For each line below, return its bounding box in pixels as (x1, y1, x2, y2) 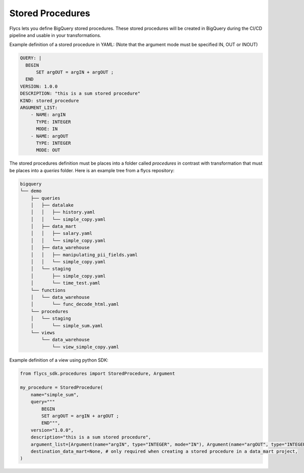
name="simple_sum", (30, 391, 80, 398)
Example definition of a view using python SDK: (9, 357, 108, 363)
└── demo (20, 188, 42, 194)
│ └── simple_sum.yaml (30, 323, 103, 329)
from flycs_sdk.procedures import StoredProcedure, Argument (20, 370, 175, 376)
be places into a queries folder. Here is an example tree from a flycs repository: (9, 167, 175, 173)
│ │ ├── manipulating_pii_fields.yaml (30, 252, 138, 258)
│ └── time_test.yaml (30, 280, 101, 286)
